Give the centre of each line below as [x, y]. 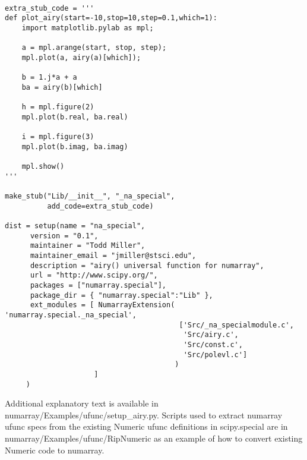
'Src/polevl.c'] [215, 355]
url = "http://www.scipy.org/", [94, 275]
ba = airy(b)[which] [62, 87]
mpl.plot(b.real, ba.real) [75, 117]
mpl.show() [43, 167]
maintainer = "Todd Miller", [88, 246]
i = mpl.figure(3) [58, 137]
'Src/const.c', [213, 344]
